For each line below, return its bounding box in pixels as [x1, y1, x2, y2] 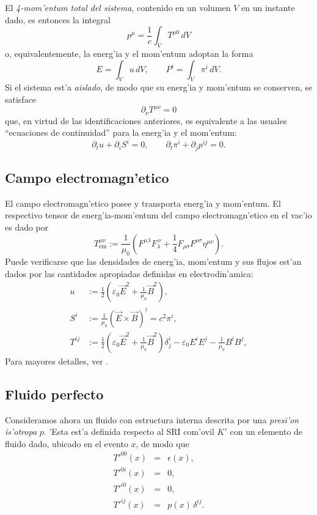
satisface [5, 92, 37, 105]
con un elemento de [230, 425, 303, 438]
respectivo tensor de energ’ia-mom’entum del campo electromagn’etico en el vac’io [5, 209, 312, 221]
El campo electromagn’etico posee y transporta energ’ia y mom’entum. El [5, 196, 281, 209]
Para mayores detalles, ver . [5, 354, 109, 367]
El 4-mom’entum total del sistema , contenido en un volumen [5, 1, 231, 13]
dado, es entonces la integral [5, 13, 111, 26]
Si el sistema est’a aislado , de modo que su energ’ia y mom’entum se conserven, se [5, 81, 313, 94]
